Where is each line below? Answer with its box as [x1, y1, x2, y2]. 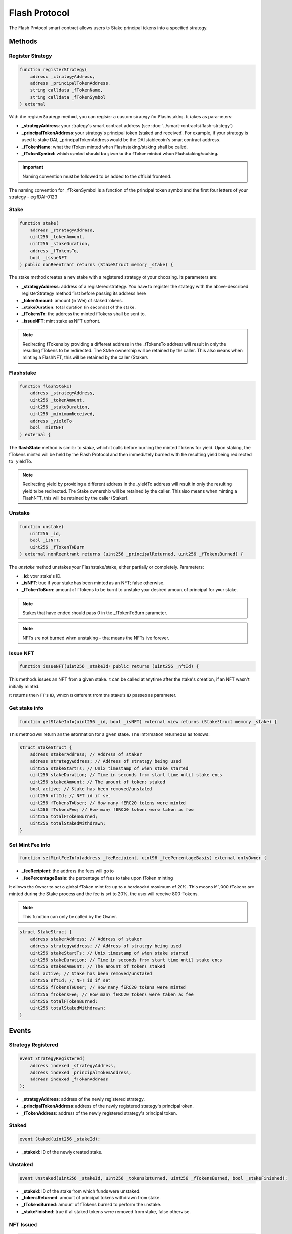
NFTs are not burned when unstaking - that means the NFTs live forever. [22, 635, 170, 641]
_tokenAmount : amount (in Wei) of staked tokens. [21, 297, 123, 303]
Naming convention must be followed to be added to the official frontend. [22, 173, 172, 179]
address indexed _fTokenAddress [30, 1077, 109, 1082]
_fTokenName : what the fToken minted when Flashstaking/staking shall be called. [21, 144, 188, 150]
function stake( [19, 220, 59, 226]
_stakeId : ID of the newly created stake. [21, 1149, 103, 1155]
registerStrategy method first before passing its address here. [21, 290, 147, 296]
